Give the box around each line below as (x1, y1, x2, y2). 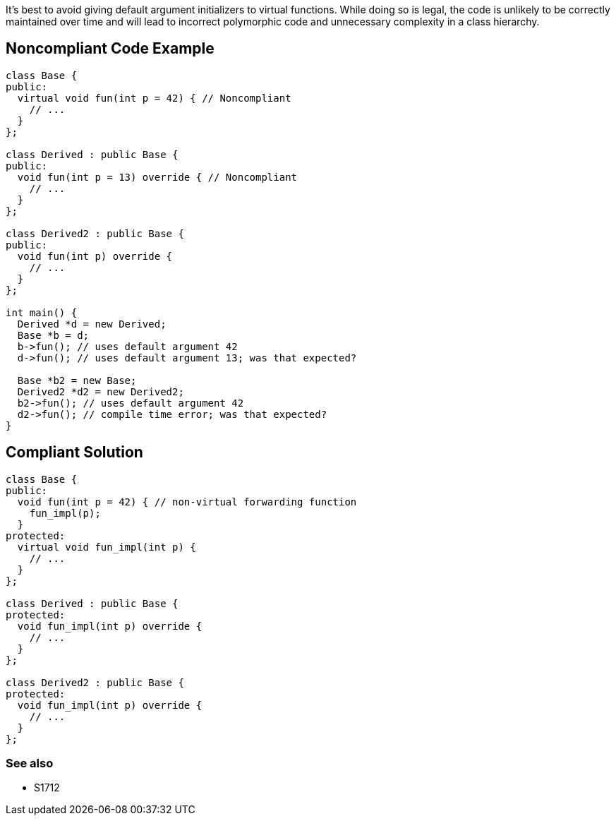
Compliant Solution (6, 443, 143, 462)
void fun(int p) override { (17, 250, 173, 262)
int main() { (6, 306, 78, 318)
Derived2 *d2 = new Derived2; (17, 385, 184, 397)
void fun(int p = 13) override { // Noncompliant (17, 171, 298, 183)
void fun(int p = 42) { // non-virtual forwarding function (17, 496, 357, 508)
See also (6, 756, 54, 771)
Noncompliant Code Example (6, 40, 215, 58)
